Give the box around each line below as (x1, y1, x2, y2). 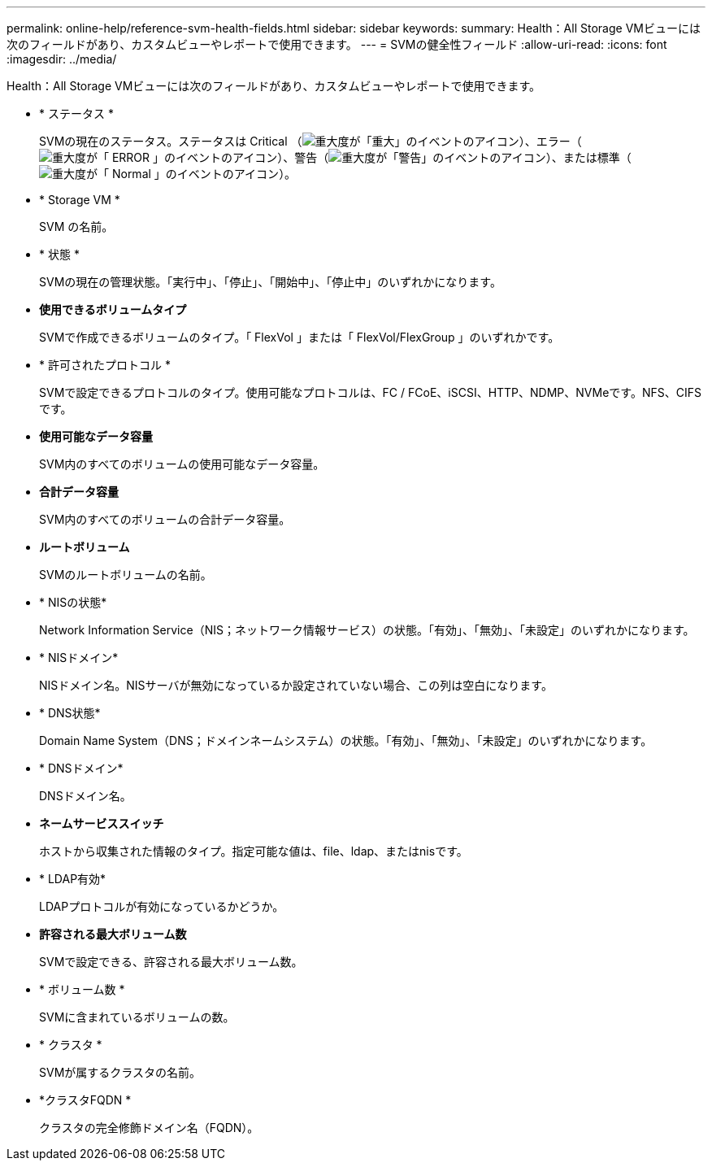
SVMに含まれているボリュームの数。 (39, 1010, 235, 1024)
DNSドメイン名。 (39, 789, 132, 803)
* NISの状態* (39, 595, 107, 609)
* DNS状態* (39, 706, 101, 720)
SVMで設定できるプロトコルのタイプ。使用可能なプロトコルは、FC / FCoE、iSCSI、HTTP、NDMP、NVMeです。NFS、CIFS (39, 385, 701, 399)
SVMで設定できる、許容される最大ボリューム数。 (39, 955, 303, 969)
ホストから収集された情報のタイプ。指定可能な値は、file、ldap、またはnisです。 (39, 844, 468, 858)
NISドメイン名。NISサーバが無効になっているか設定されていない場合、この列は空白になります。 (39, 678, 553, 692)
